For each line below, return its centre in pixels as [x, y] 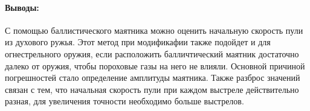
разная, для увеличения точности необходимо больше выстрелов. [124, 101]
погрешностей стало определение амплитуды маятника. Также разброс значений [153, 78]
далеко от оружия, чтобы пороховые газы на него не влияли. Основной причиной [155, 65]
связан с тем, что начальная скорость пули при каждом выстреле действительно [152, 89]
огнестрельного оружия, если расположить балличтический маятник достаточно [152, 53]
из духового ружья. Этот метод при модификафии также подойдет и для [138, 42]
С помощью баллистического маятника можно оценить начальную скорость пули [154, 30]
